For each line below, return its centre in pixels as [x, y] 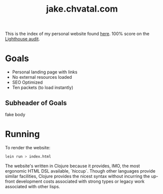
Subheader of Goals [36, 103]
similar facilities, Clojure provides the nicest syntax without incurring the [78, 176]
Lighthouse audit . [22, 39]
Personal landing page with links [45, 72]
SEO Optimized [27, 82]
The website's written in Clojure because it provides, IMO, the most [72, 166]
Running [22, 134]
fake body [15, 114]
